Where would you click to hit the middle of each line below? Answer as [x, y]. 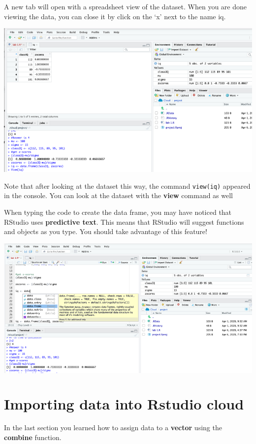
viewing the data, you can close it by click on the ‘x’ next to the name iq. [115, 16]
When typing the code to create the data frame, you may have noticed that [118, 212]
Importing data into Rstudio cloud [124, 404]
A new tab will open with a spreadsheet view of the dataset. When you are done [126, 6]
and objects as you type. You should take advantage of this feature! [106, 231]
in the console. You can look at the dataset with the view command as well [119, 195]
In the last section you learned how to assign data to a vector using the [113, 427]
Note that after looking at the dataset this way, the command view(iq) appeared [127, 186]
